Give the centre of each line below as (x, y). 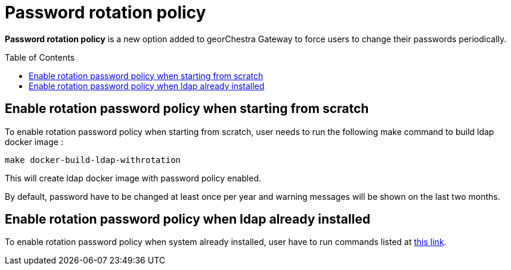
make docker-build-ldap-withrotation (93, 160)
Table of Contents (40, 57)
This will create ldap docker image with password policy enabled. (133, 178)
